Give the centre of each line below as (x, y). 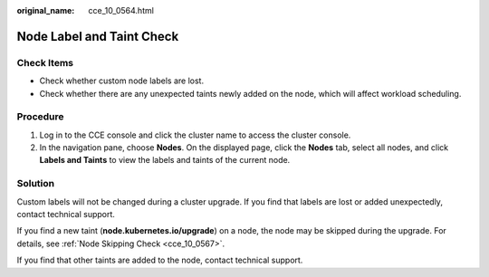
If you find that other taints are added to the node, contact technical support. (160, 260)
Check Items (45, 62)
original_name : (46, 10)
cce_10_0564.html (121, 10)
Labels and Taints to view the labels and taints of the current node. (165, 160)
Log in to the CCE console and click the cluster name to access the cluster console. (195, 135)
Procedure (40, 117)
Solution (36, 184)
